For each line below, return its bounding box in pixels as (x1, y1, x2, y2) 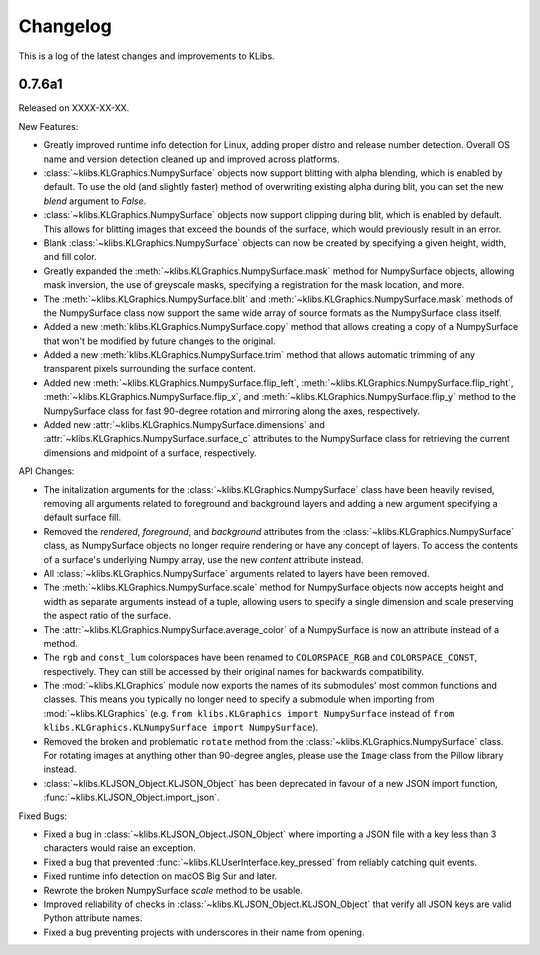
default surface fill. (43, 511, 122, 524)
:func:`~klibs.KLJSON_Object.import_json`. (43, 791, 220, 804)
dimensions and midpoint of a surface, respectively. (43, 446, 257, 459)
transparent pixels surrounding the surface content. (43, 363, 257, 375)
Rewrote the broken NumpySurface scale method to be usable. (43, 884, 304, 896)
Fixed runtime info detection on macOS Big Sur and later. (43, 870, 278, 882)
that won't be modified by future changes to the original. (43, 335, 276, 347)
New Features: (18, 120, 79, 132)
